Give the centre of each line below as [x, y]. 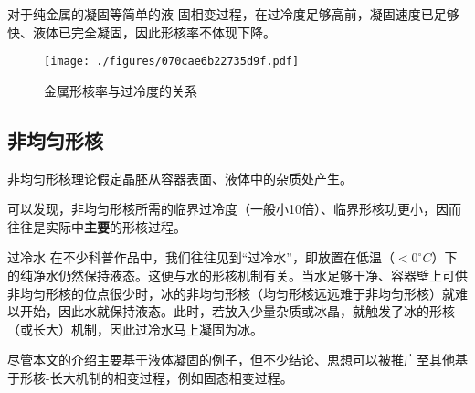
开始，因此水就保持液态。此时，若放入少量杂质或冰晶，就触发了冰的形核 [237, 311]
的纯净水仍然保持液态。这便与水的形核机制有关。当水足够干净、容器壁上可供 [237, 276]
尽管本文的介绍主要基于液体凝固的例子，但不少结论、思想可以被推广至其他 [231, 360]
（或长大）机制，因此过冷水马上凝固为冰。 [135, 329]
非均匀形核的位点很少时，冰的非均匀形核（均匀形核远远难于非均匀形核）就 [231, 293]
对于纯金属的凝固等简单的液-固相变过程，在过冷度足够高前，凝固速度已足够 [233, 14]
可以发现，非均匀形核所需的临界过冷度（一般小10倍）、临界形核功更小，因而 [234, 209]
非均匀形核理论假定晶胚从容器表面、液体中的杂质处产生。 [180, 178]
